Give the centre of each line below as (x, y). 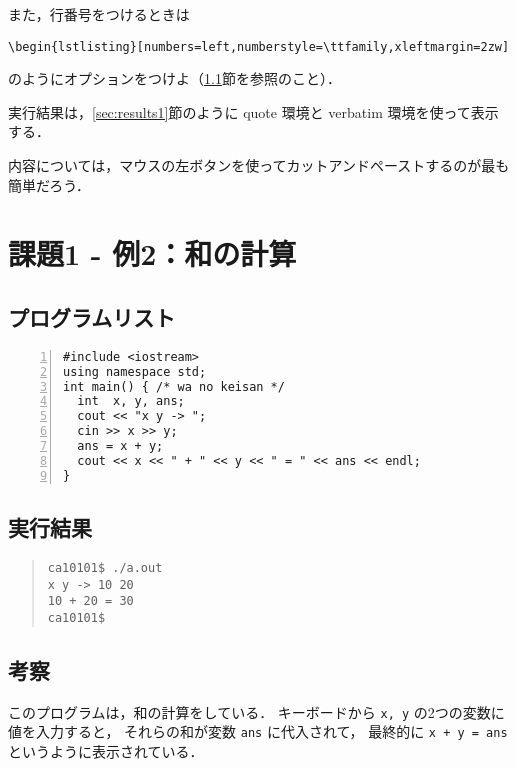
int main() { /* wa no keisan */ (174, 386)
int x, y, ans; (131, 401)
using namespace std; (135, 371)
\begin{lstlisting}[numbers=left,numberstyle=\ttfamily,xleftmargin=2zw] (259, 46)
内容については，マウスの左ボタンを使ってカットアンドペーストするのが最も (259, 165)
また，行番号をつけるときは (99, 14)
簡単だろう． (49, 184)
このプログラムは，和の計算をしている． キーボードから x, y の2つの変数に (256, 711)
